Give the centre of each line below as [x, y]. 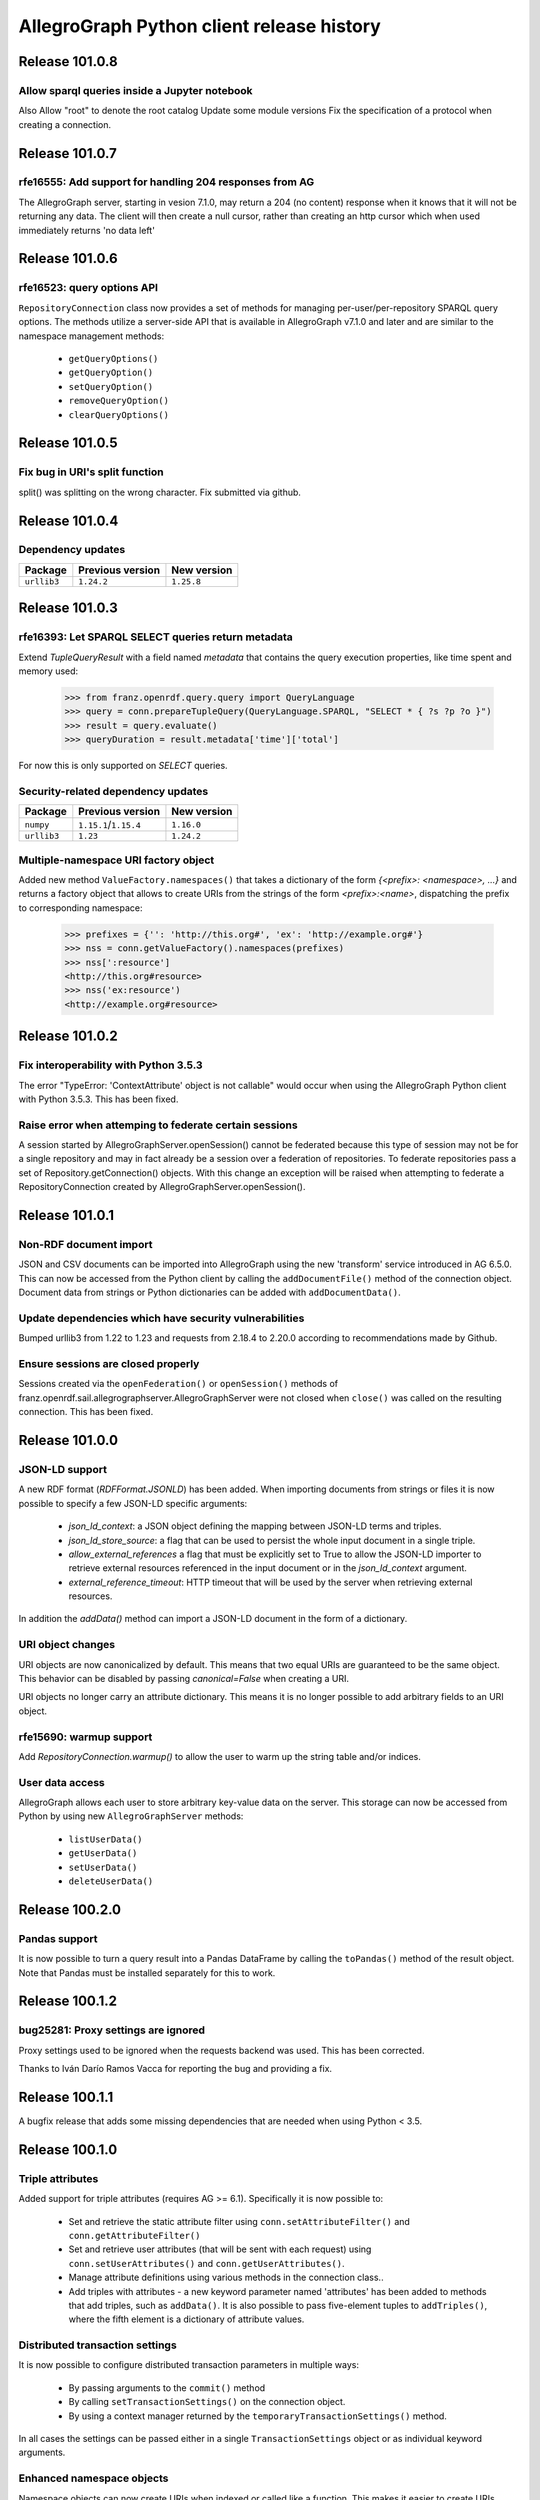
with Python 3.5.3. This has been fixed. [98, 1099]
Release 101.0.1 [66, 1215]
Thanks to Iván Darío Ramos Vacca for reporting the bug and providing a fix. [175, 2069]
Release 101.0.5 [68, 443]
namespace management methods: [91, 336]
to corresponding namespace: [80, 907]
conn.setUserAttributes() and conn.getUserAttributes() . [206, 2263]
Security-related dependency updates [113, 791]
